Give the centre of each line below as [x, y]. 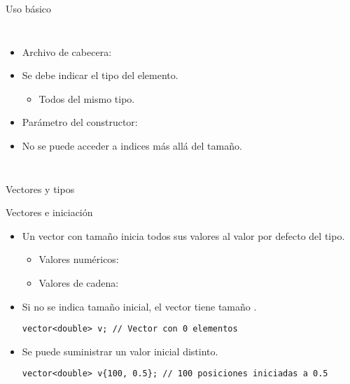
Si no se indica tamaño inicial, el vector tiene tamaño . [139, 306]
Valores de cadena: [79, 282]
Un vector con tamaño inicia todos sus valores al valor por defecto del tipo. [183, 235]
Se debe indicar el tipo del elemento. [100, 75]
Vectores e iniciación [49, 212]
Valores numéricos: [79, 259]
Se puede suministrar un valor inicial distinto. [120, 351]
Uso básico [29, 8]
